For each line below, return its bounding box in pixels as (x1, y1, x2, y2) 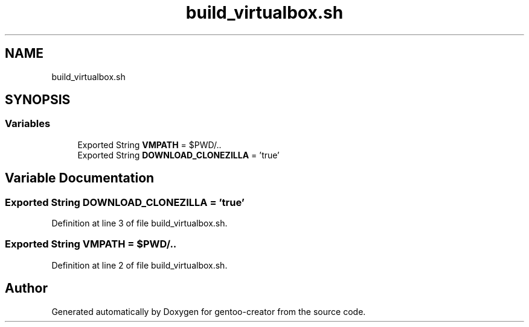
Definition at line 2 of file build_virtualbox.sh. (51, 260, 228, 270)
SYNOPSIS (5, 92, 71, 108)
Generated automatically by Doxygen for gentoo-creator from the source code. (51, 306, 366, 317)
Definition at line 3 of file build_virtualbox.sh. (51, 218, 228, 229)
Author (5, 281, 48, 296)
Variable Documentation (5, 170, 155, 186)
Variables (5, 117, 51, 130)
